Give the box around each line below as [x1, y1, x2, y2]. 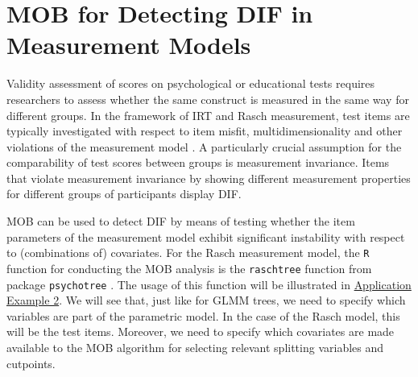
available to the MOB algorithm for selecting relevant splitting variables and [6, 339, 384, 355]
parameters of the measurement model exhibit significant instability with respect [6, 228, 405, 245]
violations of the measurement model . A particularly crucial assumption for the [6, 138, 402, 155]
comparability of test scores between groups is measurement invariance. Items [6, 154, 390, 171]
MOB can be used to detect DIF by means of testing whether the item [6, 213, 355, 230]
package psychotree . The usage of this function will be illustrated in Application [6, 275, 412, 292]
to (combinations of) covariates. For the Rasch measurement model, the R [6, 244, 370, 261]
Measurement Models [6, 28, 251, 61]
